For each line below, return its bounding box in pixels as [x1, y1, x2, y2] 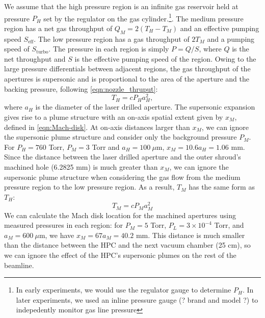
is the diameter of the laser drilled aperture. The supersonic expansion [35, 101, 255, 112]
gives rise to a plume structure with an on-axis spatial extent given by [4, 112, 223, 122]
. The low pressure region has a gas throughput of [34, 33, 190, 44]
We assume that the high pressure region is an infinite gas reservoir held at [4, 1, 238, 11]
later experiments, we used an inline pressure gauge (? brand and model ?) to [16, 294, 258, 305]
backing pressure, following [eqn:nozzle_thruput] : [4, 83, 158, 94]
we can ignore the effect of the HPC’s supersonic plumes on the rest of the [4, 249, 236, 260]
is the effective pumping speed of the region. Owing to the [74, 53, 256, 64]
